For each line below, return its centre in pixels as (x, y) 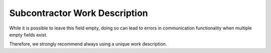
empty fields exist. (28, 34)
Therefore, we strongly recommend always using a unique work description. (88, 44)
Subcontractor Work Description (79, 13)
